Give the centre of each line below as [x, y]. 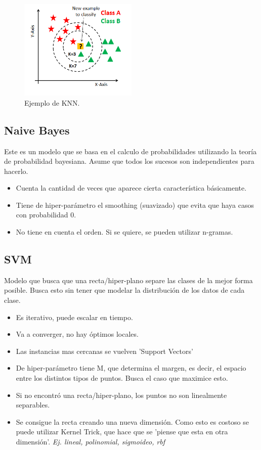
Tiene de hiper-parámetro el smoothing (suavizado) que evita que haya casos [135, 205]
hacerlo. [16, 171]
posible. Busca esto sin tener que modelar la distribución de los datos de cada [124, 290]
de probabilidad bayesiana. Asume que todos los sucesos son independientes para [129, 161]
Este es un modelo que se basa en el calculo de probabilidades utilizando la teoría [130, 151]
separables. [33, 405]
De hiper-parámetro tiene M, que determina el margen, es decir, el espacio [131, 368]
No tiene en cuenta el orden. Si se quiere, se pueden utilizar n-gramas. [124, 232]
